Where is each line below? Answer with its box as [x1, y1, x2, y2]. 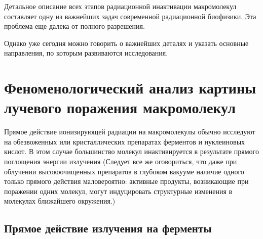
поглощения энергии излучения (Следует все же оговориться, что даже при [4, 156, 237, 167]
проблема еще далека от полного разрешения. [4, 21, 145, 31]
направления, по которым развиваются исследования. [4, 47, 168, 58]
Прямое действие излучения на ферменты [4, 220, 212, 236]
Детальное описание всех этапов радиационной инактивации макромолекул [4, 1, 237, 11]
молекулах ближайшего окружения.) [4, 196, 116, 206]
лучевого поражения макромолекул [4, 97, 236, 118]
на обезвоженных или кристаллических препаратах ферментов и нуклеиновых [4, 136, 245, 147]
